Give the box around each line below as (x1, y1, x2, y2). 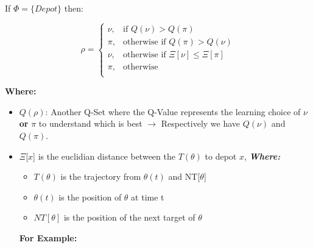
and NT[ (168, 170, 200, 183)
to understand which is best (38, 117, 142, 130)
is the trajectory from (60, 170, 141, 183)
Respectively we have (161, 117, 241, 130)
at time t (131, 190, 164, 203)
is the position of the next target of (63, 211, 195, 224)
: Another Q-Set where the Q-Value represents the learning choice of (45, 105, 301, 118)
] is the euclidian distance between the (33, 149, 175, 162)
